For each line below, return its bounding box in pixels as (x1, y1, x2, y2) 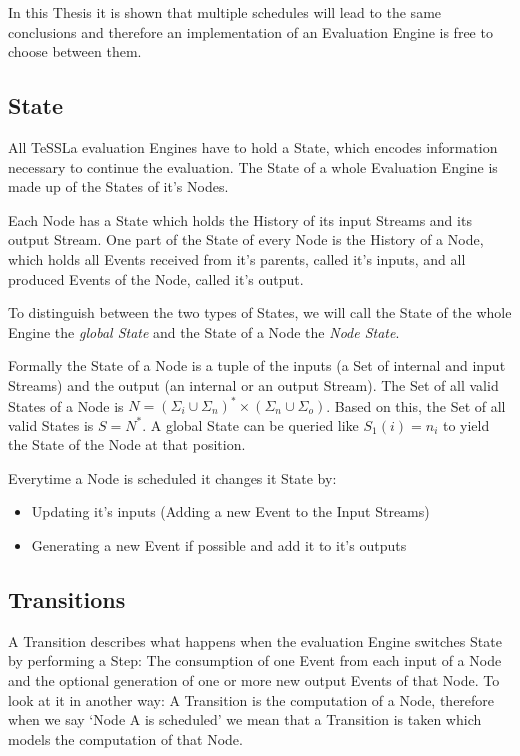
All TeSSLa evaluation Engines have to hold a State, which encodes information (8, 136, 498, 157)
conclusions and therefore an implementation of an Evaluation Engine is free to (8, 21, 493, 42)
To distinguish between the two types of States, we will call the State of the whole (8, 302, 512, 323)
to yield (442, 414, 490, 435)
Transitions (8, 583, 126, 614)
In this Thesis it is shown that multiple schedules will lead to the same (8, 2, 442, 22)
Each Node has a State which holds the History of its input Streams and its (8, 209, 472, 230)
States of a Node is (8, 395, 124, 416)
